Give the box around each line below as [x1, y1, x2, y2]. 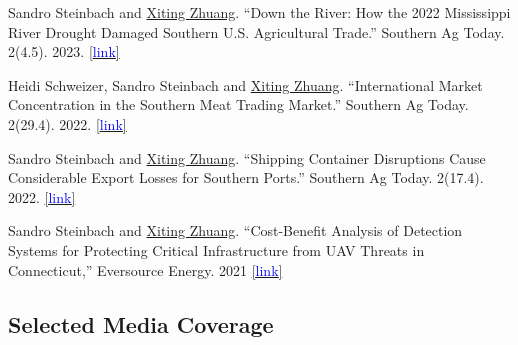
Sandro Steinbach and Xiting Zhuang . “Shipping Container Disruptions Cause [8, 147, 486, 168]
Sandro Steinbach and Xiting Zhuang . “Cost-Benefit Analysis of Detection [8, 220, 463, 241]
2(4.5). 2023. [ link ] [8, 41, 120, 62]
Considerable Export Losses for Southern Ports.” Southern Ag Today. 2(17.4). [8, 167, 484, 188]
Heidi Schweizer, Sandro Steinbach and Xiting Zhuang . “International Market [8, 74, 483, 95]
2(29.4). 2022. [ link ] [8, 113, 127, 134]
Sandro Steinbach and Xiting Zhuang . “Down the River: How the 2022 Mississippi [8, 2, 511, 22]
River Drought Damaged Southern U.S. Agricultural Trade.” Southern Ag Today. [8, 21, 505, 42]
